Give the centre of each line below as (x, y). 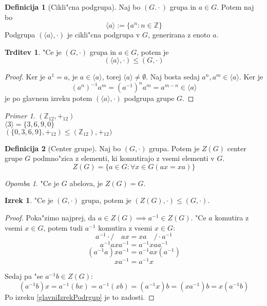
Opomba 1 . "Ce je (32, 183)
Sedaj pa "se (24, 276)
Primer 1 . (20, 116)
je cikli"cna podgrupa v (103, 35)
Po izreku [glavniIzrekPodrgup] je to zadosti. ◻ (80, 297)
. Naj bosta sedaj (173, 77)
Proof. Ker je (25, 77)
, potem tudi (63, 227)
